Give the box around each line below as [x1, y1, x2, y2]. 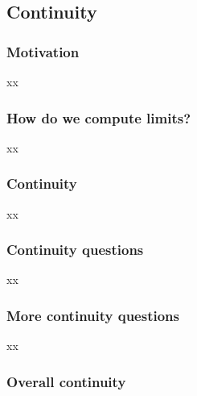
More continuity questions [6, 305, 179, 325]
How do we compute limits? [6, 107, 191, 127]
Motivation [6, 41, 80, 61]
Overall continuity [6, 371, 126, 391]
